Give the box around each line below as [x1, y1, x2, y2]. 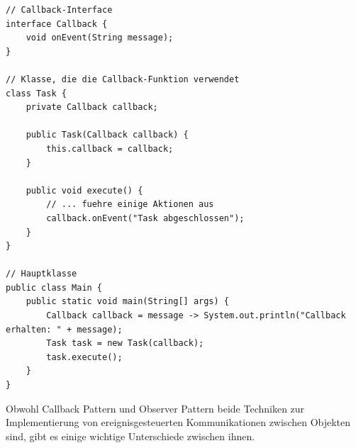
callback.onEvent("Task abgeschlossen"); [46, 213, 245, 223]
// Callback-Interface [6, 5, 113, 15]
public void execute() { [26, 185, 143, 196]
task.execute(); [46, 352, 123, 362]
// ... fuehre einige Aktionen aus [46, 199, 214, 210]
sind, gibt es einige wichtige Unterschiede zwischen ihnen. [6, 428, 255, 443]
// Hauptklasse [6, 269, 77, 279]
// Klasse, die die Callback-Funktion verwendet [6, 74, 240, 84]
